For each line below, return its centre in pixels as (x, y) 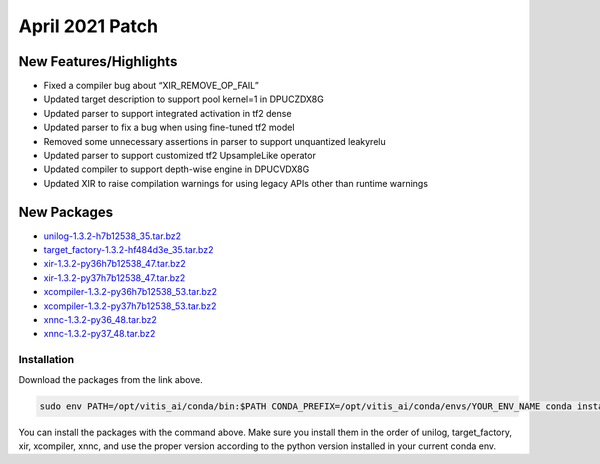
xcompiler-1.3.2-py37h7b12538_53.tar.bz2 (130, 306)
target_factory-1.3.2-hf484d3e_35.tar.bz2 (128, 250)
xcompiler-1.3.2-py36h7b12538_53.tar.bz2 (130, 292)
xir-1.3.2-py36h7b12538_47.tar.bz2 (114, 264)
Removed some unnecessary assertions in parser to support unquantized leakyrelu (214, 141)
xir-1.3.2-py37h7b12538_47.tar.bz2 (114, 277)
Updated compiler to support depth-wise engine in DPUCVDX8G (176, 169)
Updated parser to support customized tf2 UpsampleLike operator (180, 156)
